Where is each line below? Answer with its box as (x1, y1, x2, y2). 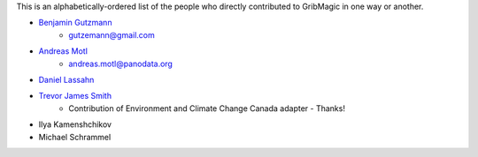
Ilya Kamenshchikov (38, 119, 112, 130)
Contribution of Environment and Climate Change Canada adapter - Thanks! (68, 102, 345, 114)
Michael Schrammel (38, 131, 112, 142)
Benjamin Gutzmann (38, 18, 112, 28)
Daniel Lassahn (38, 74, 95, 85)
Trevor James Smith (38, 91, 112, 101)
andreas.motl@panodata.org (68, 58, 173, 69)
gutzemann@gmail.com (68, 29, 155, 40)
